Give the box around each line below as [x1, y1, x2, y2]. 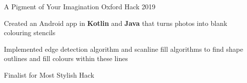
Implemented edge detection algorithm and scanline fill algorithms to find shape [4, 43, 243, 54]
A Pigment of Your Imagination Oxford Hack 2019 [4, 1, 156, 11]
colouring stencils [4, 27, 56, 38]
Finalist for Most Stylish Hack [4, 69, 94, 80]
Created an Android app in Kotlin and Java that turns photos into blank [4, 18, 227, 28]
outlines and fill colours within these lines [4, 53, 128, 63]
